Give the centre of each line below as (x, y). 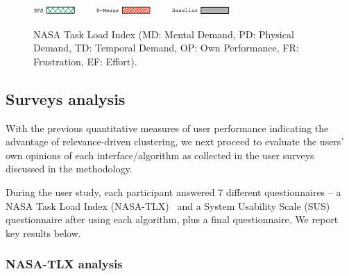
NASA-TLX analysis (64, 264)
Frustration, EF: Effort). (85, 61)
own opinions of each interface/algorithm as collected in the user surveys (160, 155)
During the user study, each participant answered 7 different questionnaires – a (173, 192)
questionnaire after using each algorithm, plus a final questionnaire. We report (172, 219)
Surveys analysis (66, 98)
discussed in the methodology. (69, 169)
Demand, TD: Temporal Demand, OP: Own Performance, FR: (166, 48)
